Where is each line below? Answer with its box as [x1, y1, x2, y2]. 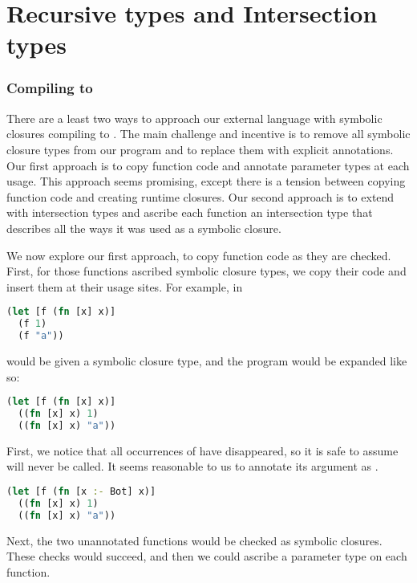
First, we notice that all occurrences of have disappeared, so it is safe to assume [6, 442, 399, 459]
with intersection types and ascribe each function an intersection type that [6, 204, 373, 221]
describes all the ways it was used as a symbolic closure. [6, 219, 281, 236]
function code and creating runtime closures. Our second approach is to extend [6, 188, 395, 205]
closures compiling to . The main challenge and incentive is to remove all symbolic [6, 125, 411, 142]
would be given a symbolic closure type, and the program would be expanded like [6, 352, 407, 369]
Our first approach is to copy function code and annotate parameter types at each [6, 157, 410, 173]
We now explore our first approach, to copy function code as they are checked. [6, 247, 391, 263]
